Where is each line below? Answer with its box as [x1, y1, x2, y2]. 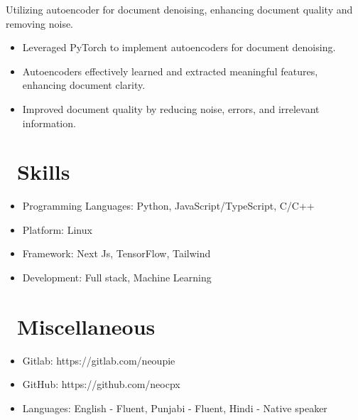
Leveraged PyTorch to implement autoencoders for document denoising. [22, 40, 336, 55]
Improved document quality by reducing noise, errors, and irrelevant [22, 101, 320, 116]
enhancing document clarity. [22, 77, 146, 92]
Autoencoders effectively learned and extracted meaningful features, [22, 63, 318, 78]
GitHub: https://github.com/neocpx [22, 377, 180, 392]
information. [22, 115, 76, 130]
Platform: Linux [22, 222, 92, 237]
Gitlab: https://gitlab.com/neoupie [22, 352, 175, 367]
